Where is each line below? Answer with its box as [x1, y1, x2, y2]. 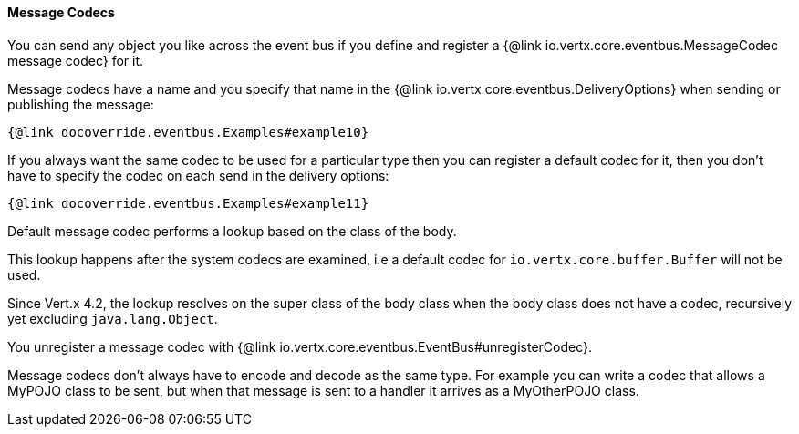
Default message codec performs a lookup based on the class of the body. [7, 222, 457, 239]
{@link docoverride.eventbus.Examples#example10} [7, 124, 369, 139]
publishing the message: [7, 96, 154, 112]
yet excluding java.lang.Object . [7, 310, 218, 326]
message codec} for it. [7, 52, 144, 68]
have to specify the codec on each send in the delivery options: [7, 167, 389, 183]
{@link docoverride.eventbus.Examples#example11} [7, 195, 369, 211]
